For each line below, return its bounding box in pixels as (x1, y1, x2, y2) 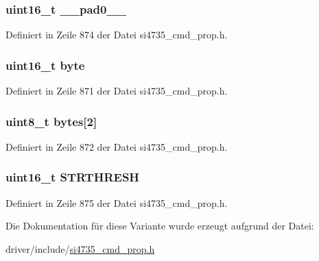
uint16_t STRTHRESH (5, 169, 140, 186)
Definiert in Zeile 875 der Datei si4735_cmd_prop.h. (5, 195, 228, 210)
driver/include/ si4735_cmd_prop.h (5, 241, 155, 256)
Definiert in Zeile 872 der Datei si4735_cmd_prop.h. (5, 139, 228, 153)
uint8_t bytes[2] (5, 112, 97, 129)
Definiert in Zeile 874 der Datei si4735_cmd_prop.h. (5, 27, 228, 42)
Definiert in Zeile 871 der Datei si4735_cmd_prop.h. (5, 84, 228, 98)
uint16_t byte (5, 56, 85, 73)
